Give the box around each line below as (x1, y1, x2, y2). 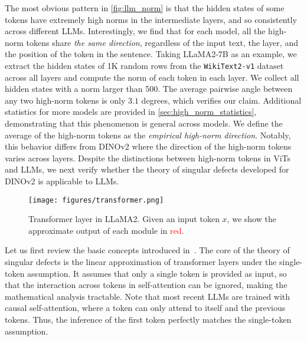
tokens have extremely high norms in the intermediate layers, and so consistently (5, 13, 297, 25)
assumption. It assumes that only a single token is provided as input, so (27, 267, 287, 279)
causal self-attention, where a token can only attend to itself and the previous (5, 302, 286, 314)
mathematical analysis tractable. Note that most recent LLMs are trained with (5, 290, 290, 302)
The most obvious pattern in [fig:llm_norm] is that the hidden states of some (5, 2, 285, 14)
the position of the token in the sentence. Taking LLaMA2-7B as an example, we (5, 48, 297, 60)
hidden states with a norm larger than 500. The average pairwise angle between (5, 82, 293, 95)
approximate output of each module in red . (28, 224, 184, 236)
